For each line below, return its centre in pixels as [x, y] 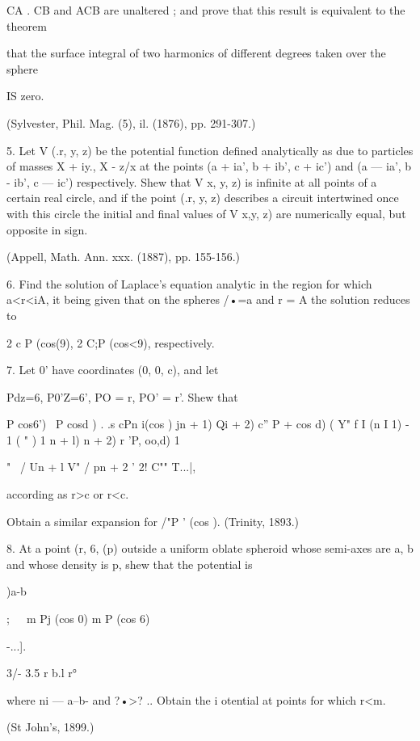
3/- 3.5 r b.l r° [42, 673]
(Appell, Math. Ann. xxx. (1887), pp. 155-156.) [124, 257]
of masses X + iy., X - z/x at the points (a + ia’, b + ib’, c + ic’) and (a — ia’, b [209, 166]
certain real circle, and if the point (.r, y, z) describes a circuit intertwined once [203, 198]
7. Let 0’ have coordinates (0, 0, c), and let [113, 370]
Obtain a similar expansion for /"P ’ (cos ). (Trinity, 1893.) [153, 521]
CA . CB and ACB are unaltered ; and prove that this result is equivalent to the [206, 10]
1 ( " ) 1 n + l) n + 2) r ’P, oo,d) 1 [93, 439]
